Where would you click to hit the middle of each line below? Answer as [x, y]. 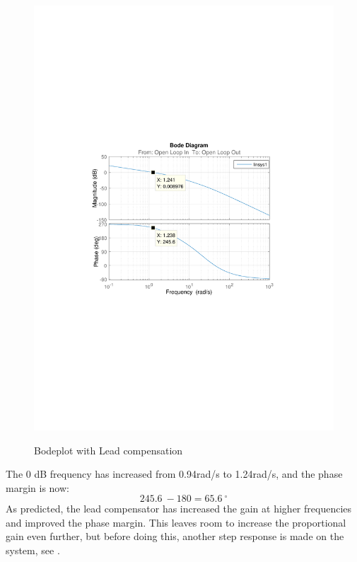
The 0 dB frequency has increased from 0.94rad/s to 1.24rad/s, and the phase [174, 474]
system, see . [33, 550]
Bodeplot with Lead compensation [109, 450]
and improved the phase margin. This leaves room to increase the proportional [176, 522]
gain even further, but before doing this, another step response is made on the [175, 536]
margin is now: [37, 487]
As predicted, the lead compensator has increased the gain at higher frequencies [179, 509]
